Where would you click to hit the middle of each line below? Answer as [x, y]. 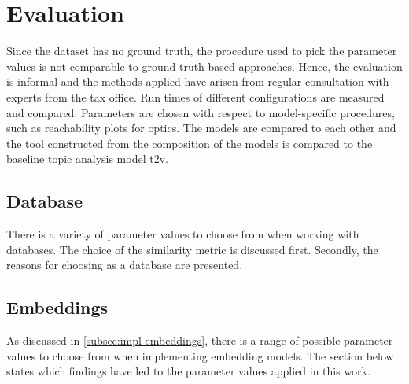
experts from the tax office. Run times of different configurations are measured [195, 96]
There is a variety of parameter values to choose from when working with [183, 234]
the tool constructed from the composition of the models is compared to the [190, 143]
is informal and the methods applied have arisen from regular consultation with [198, 81]
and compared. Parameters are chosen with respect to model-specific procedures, [201, 112]
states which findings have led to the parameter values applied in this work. [188, 371]
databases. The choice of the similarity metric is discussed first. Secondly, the [192, 249]
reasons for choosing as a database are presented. [125, 265]
